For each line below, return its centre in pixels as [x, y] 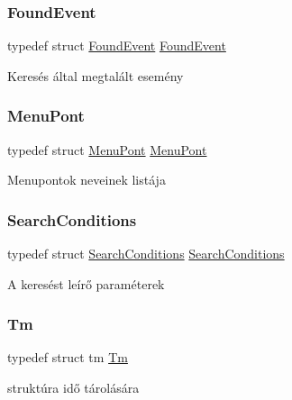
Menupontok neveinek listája [87, 180]
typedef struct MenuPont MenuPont [107, 149]
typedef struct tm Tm [68, 357]
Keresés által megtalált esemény [96, 75]
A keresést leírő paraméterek [86, 283]
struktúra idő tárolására [73, 388]
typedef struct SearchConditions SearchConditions [146, 254]
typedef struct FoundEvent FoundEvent [117, 45]
